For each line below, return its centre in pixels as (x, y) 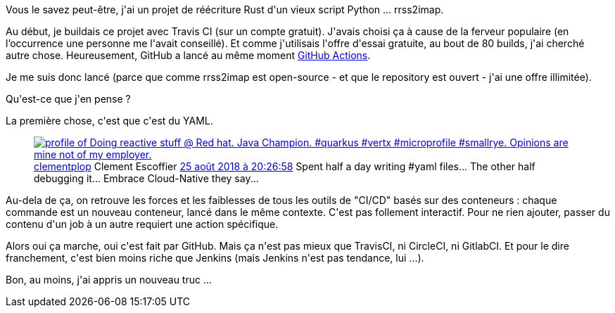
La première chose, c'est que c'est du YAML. (109, 121)
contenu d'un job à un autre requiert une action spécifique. (142, 224)
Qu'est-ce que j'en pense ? (68, 99)
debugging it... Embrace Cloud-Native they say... (146, 178)
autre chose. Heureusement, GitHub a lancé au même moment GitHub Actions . (188, 55)
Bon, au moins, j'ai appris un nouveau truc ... (109, 280)
